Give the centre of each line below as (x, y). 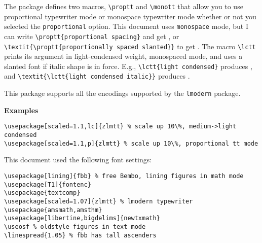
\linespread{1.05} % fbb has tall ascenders (80, 235)
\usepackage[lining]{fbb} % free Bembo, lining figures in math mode (124, 176)
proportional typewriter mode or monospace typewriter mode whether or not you (130, 16)
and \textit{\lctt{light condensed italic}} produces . (97, 76)
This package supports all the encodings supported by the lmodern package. (122, 93)
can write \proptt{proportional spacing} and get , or (92, 36)
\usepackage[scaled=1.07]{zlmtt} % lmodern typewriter (99, 201)
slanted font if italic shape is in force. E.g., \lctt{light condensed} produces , (128, 66)
